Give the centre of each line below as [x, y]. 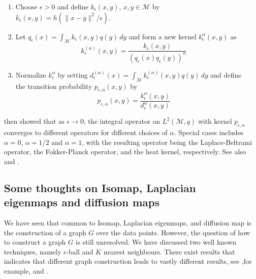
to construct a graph [35, 242]
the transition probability [54, 86]
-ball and [80, 251]
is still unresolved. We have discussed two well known [156, 242]
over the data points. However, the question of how [173, 232]
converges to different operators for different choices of [86, 132]
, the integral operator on [122, 121]
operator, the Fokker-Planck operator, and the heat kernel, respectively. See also [125, 152]
